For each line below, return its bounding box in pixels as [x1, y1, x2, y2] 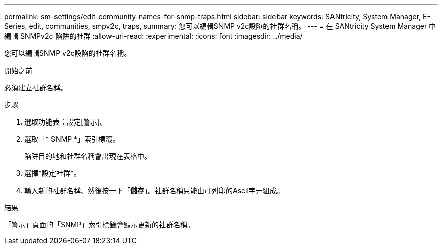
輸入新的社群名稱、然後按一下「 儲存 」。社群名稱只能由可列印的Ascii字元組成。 [24, 186, 284, 195]
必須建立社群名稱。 [4, 83, 68, 92]
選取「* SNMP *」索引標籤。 [24, 135, 120, 143]
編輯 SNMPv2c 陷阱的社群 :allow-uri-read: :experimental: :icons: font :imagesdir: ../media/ [4, 32, 303, 40]
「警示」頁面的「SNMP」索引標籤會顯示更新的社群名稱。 [4, 220, 195, 229]
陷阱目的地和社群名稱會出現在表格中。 [24, 152, 151, 160]
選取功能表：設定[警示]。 [24, 117, 107, 126]
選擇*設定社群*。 [24, 169, 81, 177]
